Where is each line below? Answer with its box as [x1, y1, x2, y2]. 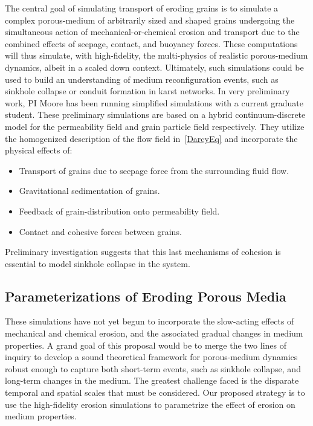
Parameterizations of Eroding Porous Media [5, 286, 286, 305]
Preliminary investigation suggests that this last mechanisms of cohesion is [5, 245, 281, 258]
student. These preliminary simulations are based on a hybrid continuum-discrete [5, 108, 306, 121]
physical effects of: [5, 144, 73, 157]
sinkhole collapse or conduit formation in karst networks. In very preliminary [5, 85, 290, 97]
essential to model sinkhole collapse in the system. [5, 257, 190, 269]
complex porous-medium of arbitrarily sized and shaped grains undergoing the [5, 13, 295, 26]
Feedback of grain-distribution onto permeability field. [19, 204, 220, 217]
